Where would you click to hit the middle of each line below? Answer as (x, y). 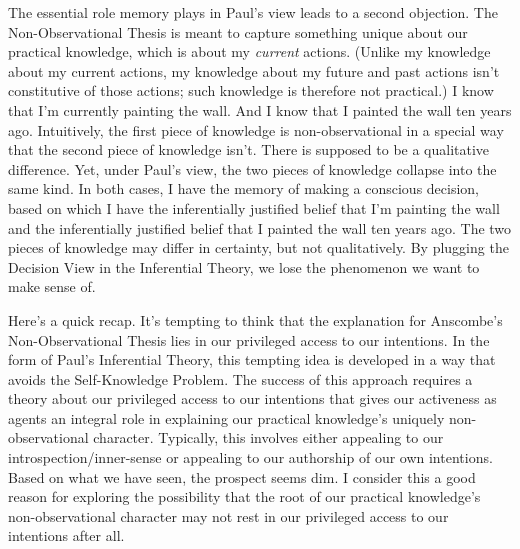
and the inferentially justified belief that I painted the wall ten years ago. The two (260, 227)
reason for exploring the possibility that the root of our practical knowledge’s (244, 496)
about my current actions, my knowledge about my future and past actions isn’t (254, 70)
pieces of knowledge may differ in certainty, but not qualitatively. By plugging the (258, 247)
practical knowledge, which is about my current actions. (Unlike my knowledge (249, 51)
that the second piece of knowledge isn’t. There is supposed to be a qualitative (249, 149)
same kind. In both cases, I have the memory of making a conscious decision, (244, 188)
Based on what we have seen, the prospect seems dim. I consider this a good (242, 476)
